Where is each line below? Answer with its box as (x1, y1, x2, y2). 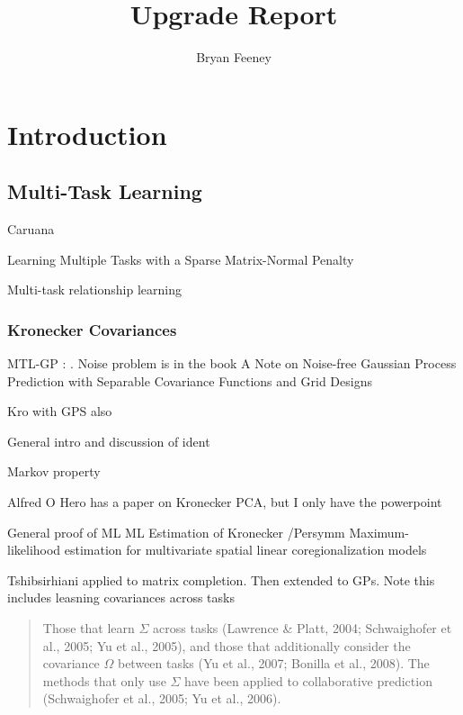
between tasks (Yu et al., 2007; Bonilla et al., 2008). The (117, 654, 430, 673)
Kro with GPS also (7, 402, 112, 421)
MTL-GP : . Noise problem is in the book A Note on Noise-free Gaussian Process (7, 354, 457, 373)
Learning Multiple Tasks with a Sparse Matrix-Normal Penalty (7, 249, 354, 268)
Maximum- (349, 522, 409, 541)
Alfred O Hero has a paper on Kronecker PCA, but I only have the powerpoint (7, 493, 442, 511)
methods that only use (42, 671, 166, 690)
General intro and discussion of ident (7, 431, 210, 450)
